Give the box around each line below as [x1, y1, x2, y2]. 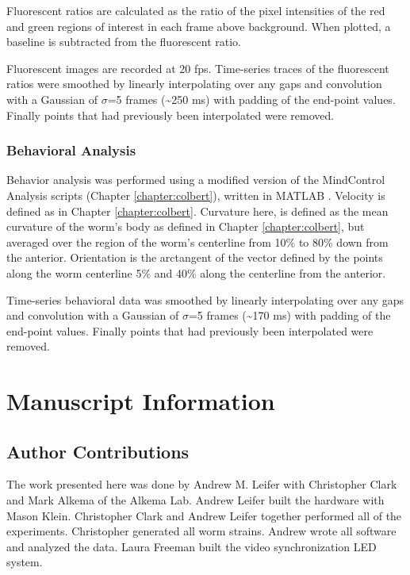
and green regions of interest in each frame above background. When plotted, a [6, 17, 391, 34]
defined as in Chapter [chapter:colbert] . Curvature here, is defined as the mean [6, 202, 389, 219]
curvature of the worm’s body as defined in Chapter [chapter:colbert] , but [6, 218, 365, 235]
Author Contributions [6, 439, 190, 463]
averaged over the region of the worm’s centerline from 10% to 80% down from [6, 233, 389, 250]
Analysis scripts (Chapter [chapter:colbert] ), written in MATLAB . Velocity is [6, 186, 385, 203]
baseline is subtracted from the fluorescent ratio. [6, 33, 242, 50]
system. [6, 554, 43, 570]
